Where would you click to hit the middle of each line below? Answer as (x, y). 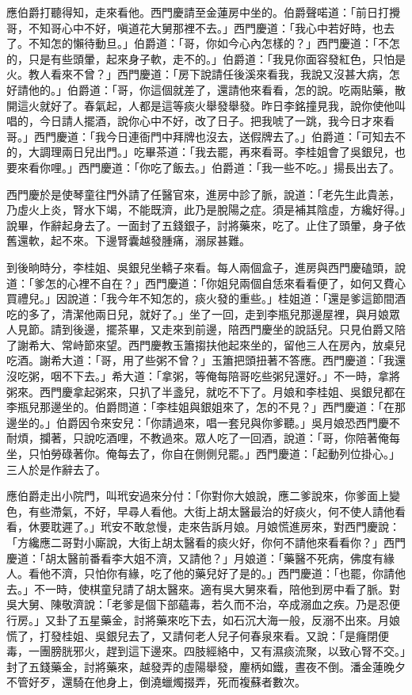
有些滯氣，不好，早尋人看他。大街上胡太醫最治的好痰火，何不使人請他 (211, 511)
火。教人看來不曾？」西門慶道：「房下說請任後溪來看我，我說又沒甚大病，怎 (203, 74)
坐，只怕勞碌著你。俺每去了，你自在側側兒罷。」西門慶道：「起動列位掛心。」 (203, 454)
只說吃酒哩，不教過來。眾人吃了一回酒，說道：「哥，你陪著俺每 (236, 438)
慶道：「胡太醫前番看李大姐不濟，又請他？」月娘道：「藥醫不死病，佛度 (189, 558)
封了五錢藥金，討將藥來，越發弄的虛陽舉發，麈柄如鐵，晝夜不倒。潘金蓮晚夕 (206, 666)
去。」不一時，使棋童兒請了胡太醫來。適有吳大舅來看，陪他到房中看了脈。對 (203, 588)
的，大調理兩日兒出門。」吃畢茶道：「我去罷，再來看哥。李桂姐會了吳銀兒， (200, 152)
